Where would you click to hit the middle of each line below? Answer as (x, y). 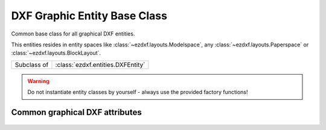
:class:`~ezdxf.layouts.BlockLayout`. (56, 53)
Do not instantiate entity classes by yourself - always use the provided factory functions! (138, 92)
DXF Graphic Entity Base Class (89, 16)
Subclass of (32, 64)
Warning (38, 81)
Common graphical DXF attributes (76, 112)
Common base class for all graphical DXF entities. (73, 34)
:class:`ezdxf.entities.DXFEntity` (100, 64)
